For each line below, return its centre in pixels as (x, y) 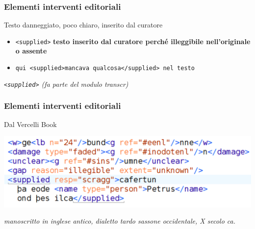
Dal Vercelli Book (30, 124)
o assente (31, 51)
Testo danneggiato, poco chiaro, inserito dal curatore (83, 25)
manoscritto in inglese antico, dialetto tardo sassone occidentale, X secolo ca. (120, 221)
